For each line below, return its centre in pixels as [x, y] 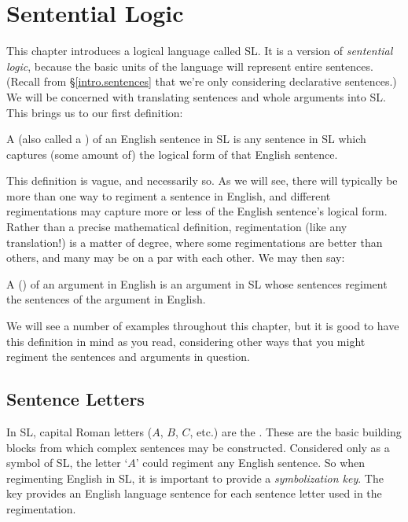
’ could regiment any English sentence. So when [250, 463]
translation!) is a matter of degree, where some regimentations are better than [195, 242]
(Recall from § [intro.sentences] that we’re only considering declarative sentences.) [202, 81]
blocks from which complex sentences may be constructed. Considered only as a [198, 447]
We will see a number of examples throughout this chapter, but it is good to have [203, 326]
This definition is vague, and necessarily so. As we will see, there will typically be [202, 180]
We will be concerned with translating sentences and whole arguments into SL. [196, 96]
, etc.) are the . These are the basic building [296, 432]
